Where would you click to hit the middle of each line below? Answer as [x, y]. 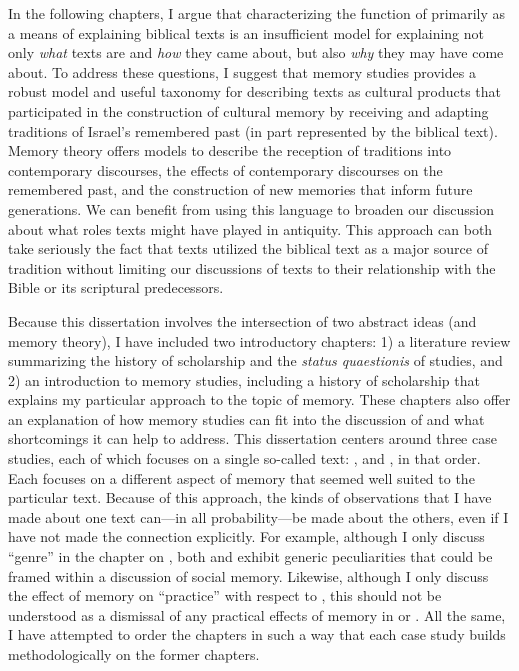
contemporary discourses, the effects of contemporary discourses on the [225, 169]
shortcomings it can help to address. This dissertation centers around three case [252, 438]
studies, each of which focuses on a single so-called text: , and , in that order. [244, 458]
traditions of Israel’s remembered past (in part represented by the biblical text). [253, 130]
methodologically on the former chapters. [134, 654]
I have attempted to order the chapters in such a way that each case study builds [257, 634]
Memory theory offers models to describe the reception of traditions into [230, 150]
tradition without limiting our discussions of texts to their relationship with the [252, 267]
